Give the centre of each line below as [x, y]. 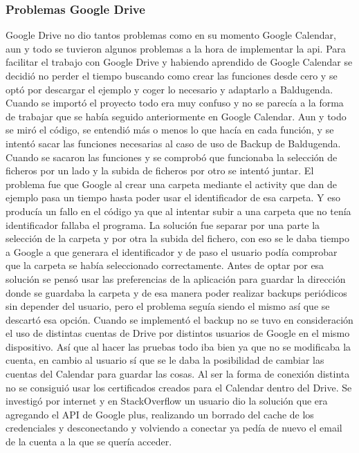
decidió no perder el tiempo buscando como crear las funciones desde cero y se [172, 75]
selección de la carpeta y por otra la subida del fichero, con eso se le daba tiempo [178, 238]
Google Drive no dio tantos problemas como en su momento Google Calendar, [171, 35]
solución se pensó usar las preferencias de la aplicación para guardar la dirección [176, 278]
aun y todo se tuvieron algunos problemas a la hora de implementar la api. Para [176, 48]
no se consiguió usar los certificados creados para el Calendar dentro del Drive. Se [179, 387]
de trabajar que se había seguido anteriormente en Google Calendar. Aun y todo [176, 116]
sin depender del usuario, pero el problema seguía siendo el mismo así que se [168, 306]
